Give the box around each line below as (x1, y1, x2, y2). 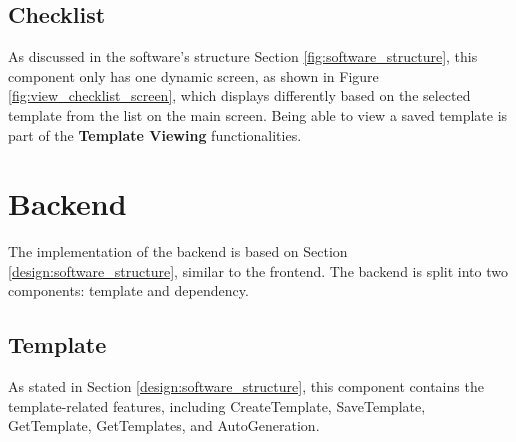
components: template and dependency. (8, 280, 249, 301)
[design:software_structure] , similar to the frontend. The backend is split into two (8, 260, 508, 281)
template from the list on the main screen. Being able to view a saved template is (8, 104, 508, 125)
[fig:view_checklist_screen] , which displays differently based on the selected (8, 85, 471, 106)
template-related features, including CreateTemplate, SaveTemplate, (8, 395, 426, 416)
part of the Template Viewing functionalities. (8, 124, 302, 145)
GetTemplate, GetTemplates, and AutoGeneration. (8, 415, 320, 436)
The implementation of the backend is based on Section (8, 241, 348, 262)
